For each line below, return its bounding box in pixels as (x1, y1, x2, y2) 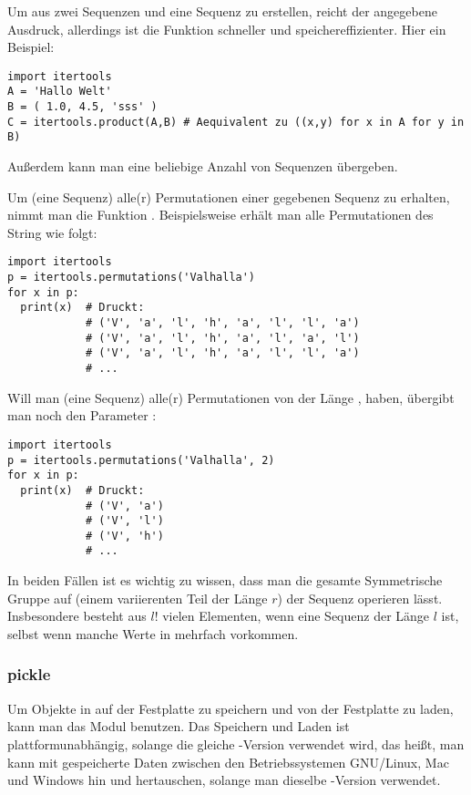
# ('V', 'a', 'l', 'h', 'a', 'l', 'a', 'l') (85, 331, 360, 345)
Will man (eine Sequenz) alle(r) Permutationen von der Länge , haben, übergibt (7, 387, 455, 407)
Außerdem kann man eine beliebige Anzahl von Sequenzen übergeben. (7, 157, 398, 176)
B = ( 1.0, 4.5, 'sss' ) (7, 100, 158, 114)
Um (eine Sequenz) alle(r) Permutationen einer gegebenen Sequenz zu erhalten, (7, 187, 450, 206)
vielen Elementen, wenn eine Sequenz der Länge (162, 606, 430, 625)
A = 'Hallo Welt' (7, 85, 112, 98)
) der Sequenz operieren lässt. (277, 588, 443, 607)
